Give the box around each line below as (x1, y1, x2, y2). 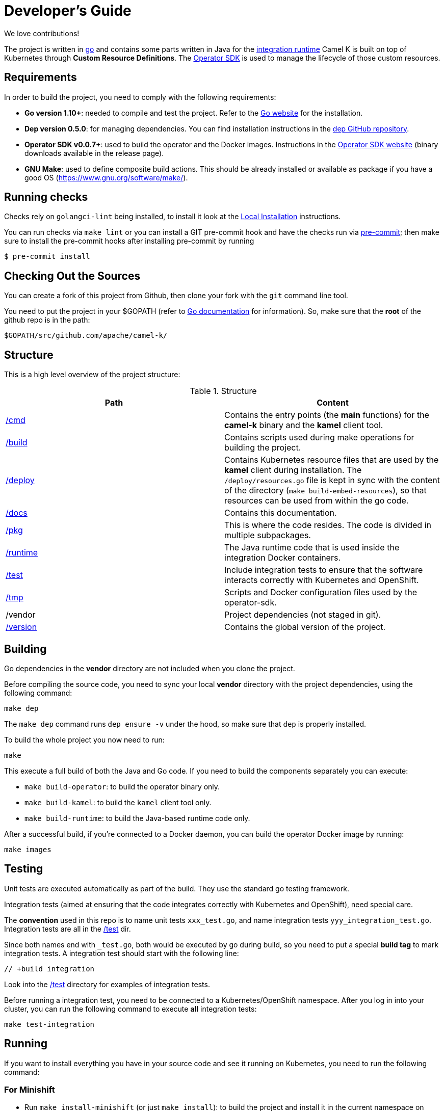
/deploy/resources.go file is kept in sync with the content (224, 475, 440, 486)
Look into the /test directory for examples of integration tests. (4, 980, 210, 989)
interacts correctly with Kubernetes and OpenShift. (224, 575, 419, 586)
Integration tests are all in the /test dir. (4, 924, 131, 933)
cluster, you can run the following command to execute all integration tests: (4, 1004, 257, 1013)
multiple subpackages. (224, 530, 311, 541)
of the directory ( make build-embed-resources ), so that (224, 485, 427, 496)
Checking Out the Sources (4, 269, 141, 282)
